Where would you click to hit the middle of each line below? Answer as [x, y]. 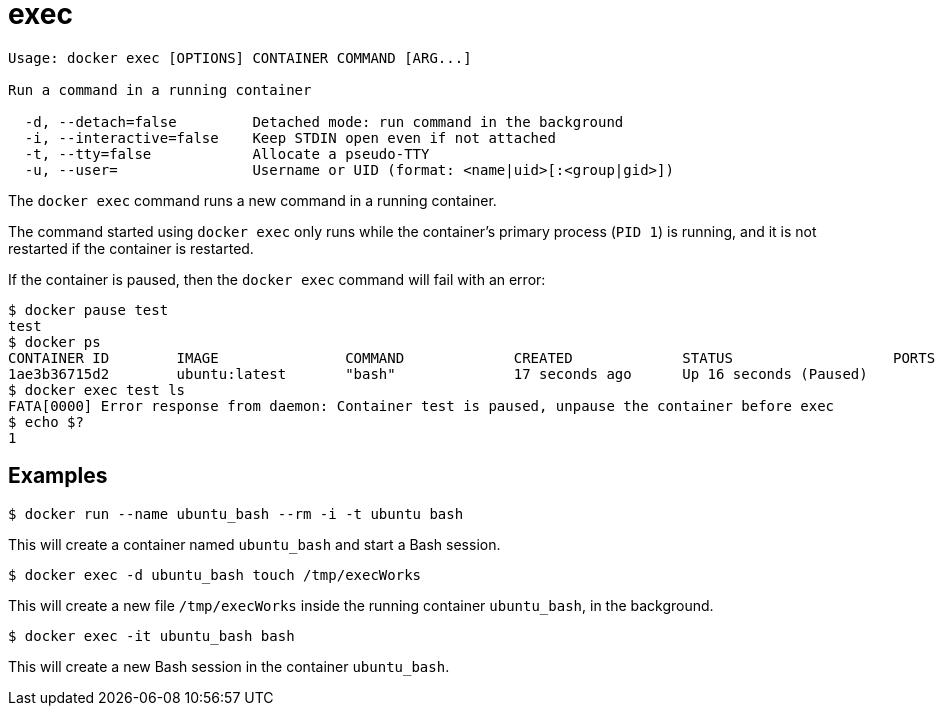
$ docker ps [54, 341]
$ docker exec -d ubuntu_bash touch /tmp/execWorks [215, 574]
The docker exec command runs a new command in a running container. [252, 200]
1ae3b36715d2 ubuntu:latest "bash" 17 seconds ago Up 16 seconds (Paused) [438, 373]
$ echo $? [46, 421]
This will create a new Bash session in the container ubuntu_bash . [229, 666]
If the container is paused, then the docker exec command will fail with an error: [277, 279]
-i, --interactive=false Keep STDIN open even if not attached [290, 137]
